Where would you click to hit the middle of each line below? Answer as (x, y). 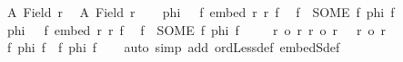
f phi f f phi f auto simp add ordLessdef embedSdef (173, 47)
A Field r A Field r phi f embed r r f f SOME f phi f (201, 12)
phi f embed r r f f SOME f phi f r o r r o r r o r (196, 29)
